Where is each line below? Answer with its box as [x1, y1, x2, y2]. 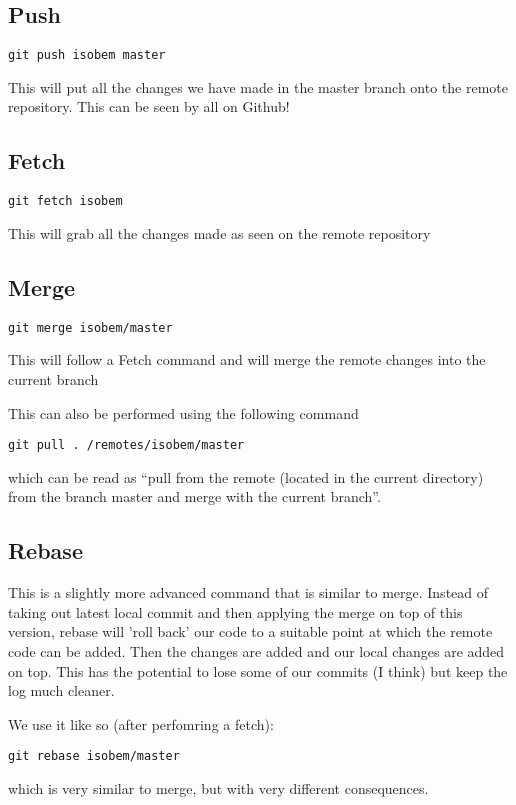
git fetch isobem [8, 194, 123, 209]
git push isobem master [8, 48, 166, 63]
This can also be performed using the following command [8, 402, 359, 423]
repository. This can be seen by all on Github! [8, 96, 290, 117]
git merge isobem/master [8, 320, 173, 335]
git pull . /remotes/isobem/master [8, 438, 245, 453]
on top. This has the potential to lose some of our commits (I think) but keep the [8, 660, 508, 681]
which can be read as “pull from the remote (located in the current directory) [8, 466, 484, 487]
